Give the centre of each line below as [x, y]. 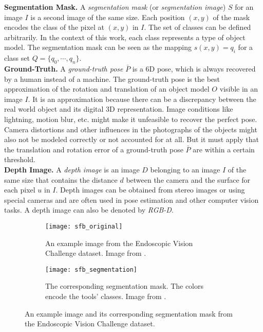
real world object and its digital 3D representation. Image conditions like [119, 109]
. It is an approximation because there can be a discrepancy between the [142, 99]
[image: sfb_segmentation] [91, 269]
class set [17, 58]
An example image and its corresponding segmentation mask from [129, 313]
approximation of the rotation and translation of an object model [107, 89]
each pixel [20, 190]
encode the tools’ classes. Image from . [106, 296]
